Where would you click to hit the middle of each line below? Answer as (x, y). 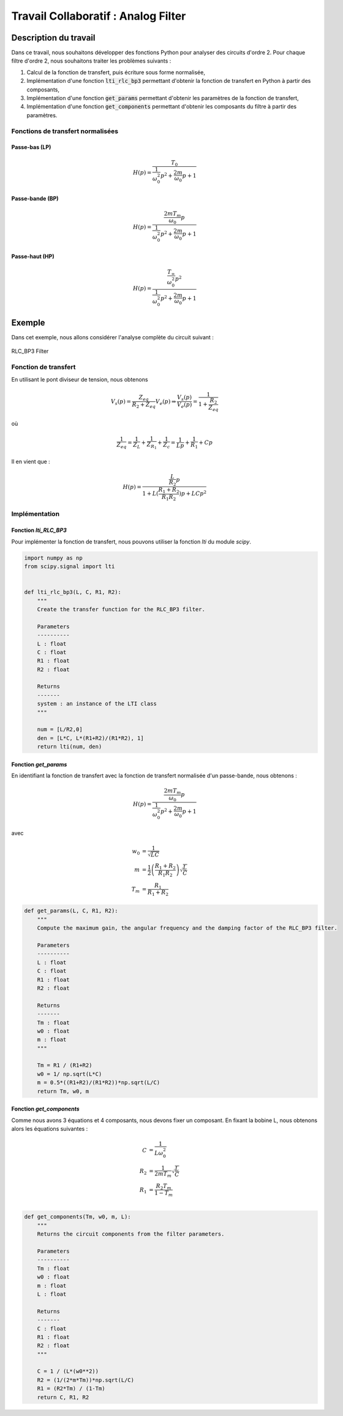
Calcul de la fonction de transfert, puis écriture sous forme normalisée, (116, 72)
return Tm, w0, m (63, 1091)
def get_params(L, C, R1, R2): (71, 911)
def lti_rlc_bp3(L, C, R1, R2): (73, 592)
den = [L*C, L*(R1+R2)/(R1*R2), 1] (90, 738)
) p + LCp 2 (193, 493)
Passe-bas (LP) (31, 147)
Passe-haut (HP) (33, 256)
